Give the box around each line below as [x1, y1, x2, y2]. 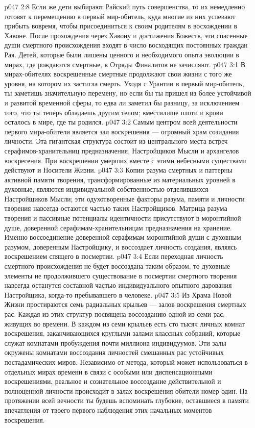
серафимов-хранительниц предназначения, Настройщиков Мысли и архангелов [4, 145, 239, 155]
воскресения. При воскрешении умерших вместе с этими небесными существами [4, 155, 247, 165]
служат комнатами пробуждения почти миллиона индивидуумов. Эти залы [4, 337, 226, 348]
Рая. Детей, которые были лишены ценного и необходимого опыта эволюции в [4, 49, 239, 59]
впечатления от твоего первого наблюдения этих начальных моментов [4, 404, 212, 415]
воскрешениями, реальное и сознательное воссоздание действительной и [4, 376, 221, 386]
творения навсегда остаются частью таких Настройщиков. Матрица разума [4, 203, 227, 213]
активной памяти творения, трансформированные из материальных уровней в [4, 174, 235, 184]
